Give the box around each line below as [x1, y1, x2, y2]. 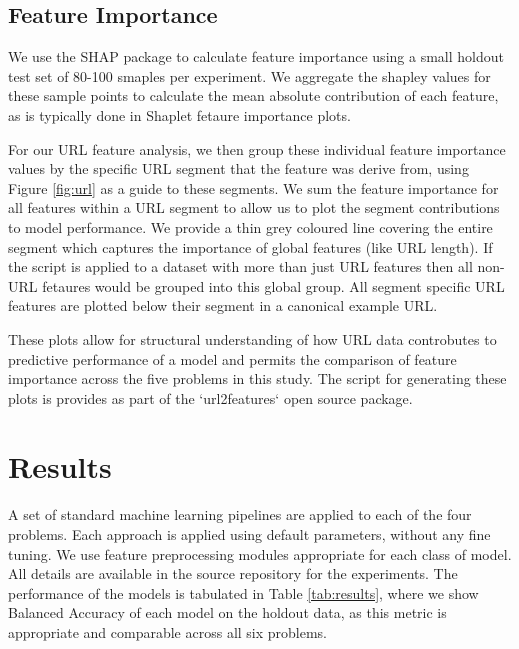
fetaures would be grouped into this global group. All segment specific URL [42, 275, 505, 296]
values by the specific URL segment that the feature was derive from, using [8, 158, 469, 179]
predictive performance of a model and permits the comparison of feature [8, 348, 457, 369]
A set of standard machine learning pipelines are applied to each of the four [8, 504, 472, 525]
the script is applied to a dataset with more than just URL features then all [8, 256, 473, 277]
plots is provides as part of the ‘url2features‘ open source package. [8, 387, 413, 408]
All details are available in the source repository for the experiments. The [8, 563, 458, 584]
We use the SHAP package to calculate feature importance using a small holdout [8, 46, 504, 67]
